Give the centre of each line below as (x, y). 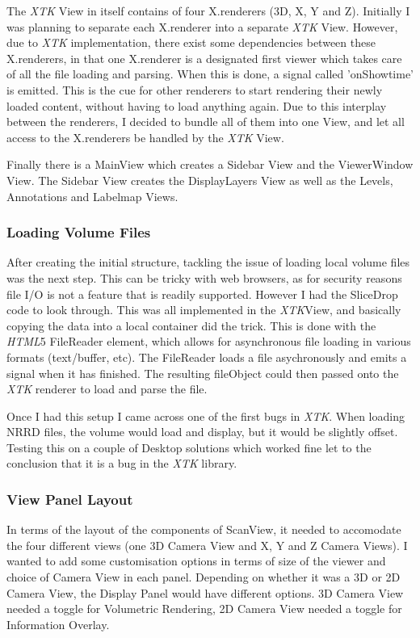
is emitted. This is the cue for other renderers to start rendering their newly (195, 89)
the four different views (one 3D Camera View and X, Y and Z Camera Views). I (207, 545)
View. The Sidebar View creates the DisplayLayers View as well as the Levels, (200, 180)
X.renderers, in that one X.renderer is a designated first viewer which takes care (204, 58)
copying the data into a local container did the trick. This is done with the (191, 325)
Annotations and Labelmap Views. (92, 196)
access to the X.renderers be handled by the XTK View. (145, 137)
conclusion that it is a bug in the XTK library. (122, 463)
